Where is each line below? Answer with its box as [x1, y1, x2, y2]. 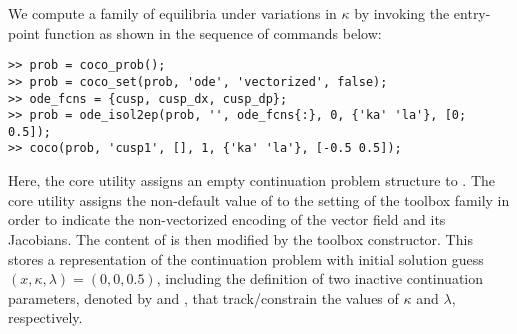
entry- [453, 3, 491, 23]
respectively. [8, 307, 83, 328]
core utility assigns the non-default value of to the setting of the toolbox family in [8, 189, 510, 210]
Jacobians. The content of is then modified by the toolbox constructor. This [8, 228, 473, 249]
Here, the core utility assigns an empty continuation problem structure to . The [8, 170, 495, 191]
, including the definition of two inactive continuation [156, 268, 484, 289]
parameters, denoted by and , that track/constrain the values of [8, 287, 399, 308]
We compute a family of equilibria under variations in [8, 3, 337, 23]
